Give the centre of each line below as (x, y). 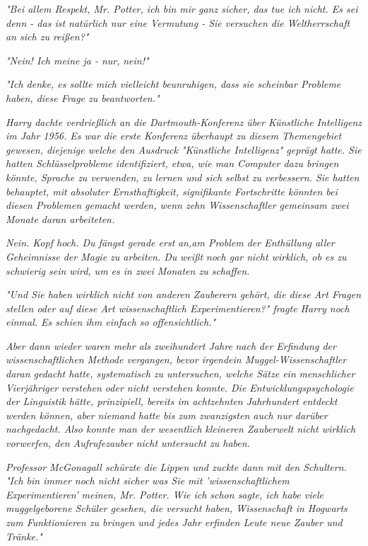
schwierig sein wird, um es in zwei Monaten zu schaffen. (128, 270)
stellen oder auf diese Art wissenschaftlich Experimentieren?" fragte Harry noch (178, 308)
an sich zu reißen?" (47, 36)
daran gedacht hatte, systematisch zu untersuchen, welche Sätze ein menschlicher (180, 374)
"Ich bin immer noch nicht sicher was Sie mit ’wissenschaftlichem (148, 480)
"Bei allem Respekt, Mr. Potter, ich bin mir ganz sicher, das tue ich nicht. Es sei (182, 8)
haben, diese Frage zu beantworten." (83, 97)
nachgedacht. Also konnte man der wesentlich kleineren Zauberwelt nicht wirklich (181, 429)
